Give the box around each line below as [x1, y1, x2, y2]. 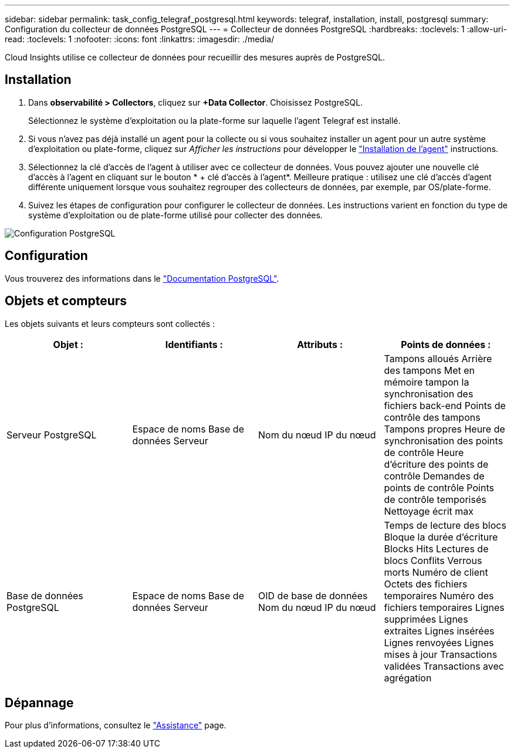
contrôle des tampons [384, 411, 481, 423]
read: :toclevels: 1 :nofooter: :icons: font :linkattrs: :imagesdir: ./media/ [5, 34, 275, 44]
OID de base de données [258, 589, 368, 602]
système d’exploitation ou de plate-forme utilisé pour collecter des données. [28, 210, 323, 220]
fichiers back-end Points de [384, 399, 506, 411]
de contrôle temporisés [384, 493, 486, 505]
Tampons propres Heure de [384, 423, 505, 435]
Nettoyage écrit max [384, 505, 474, 517]
